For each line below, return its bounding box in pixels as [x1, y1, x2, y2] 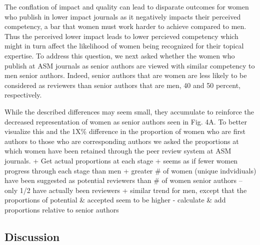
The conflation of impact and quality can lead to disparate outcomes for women [4, 1, 249, 11]
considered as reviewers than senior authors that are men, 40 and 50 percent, [4, 79, 240, 90]
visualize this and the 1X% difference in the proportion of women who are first [4, 126, 245, 136]
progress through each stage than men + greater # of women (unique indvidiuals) [4, 165, 256, 175]
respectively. [4, 89, 42, 100]
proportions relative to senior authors [4, 204, 119, 214]
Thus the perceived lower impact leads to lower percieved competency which [4, 30, 238, 41]
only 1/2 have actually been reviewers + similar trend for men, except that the [4, 184, 247, 195]
